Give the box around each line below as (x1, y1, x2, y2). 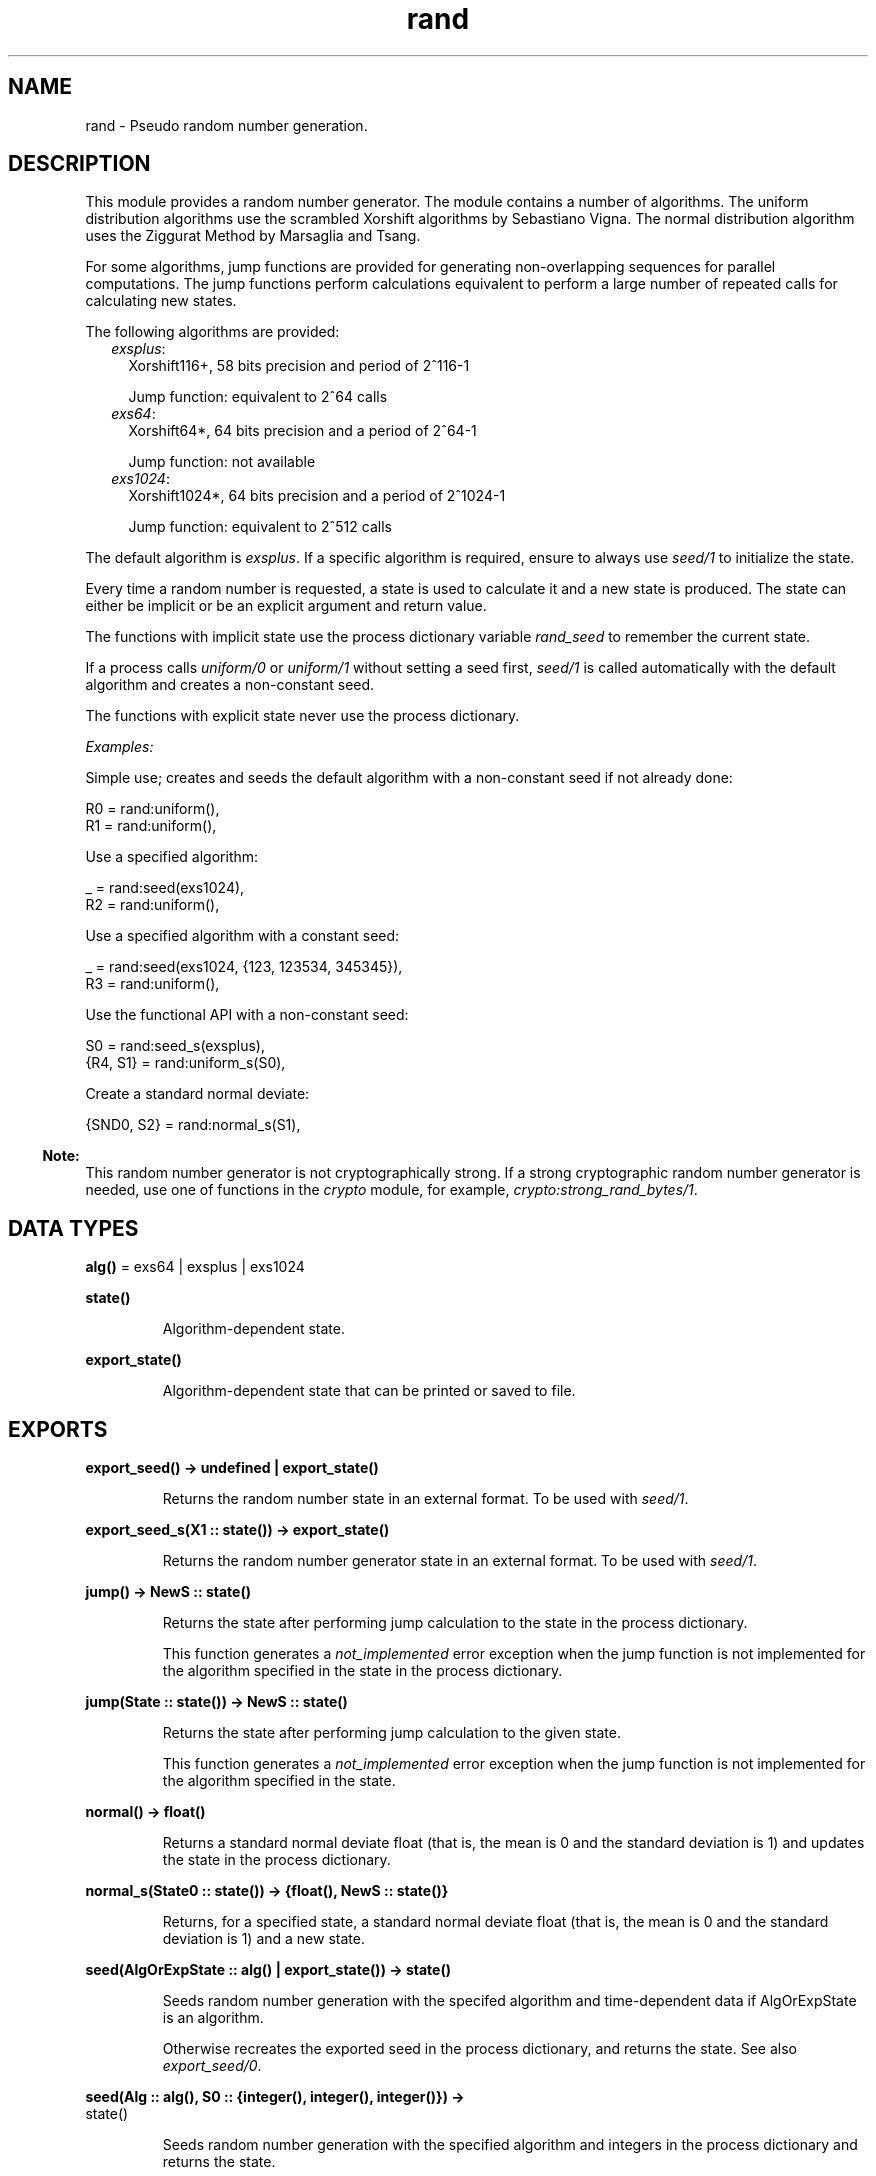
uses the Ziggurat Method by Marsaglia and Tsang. (85, 227, 421, 245)
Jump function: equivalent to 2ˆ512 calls (128, 518, 392, 536)
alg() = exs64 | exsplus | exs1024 (85, 1258, 305, 1276)
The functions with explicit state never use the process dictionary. (85, 707, 520, 725)
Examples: (85, 738, 154, 756)
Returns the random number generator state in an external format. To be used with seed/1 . (162, 1552, 757, 1570)
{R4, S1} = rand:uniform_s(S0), (85, 1054, 286, 1072)
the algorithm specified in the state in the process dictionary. (162, 1662, 563, 1680)
